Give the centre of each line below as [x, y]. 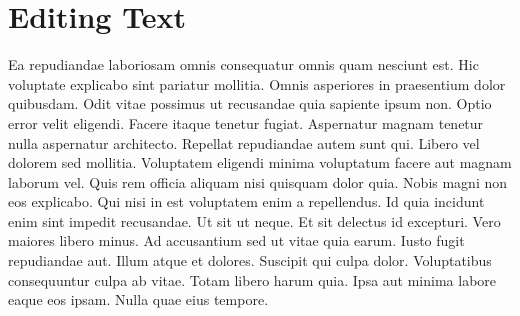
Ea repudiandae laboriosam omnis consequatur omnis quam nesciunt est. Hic [243, 64]
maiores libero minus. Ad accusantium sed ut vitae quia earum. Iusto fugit [236, 240]
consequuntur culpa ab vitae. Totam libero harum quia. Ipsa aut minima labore [252, 279]
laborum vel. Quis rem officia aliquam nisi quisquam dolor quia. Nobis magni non [258, 181]
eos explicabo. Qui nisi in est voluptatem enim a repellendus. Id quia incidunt [246, 201]
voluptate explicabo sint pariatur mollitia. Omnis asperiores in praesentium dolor [257, 83]
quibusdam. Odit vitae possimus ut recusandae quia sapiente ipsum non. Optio [250, 103]
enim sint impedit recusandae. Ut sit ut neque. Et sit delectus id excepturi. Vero [254, 220]
